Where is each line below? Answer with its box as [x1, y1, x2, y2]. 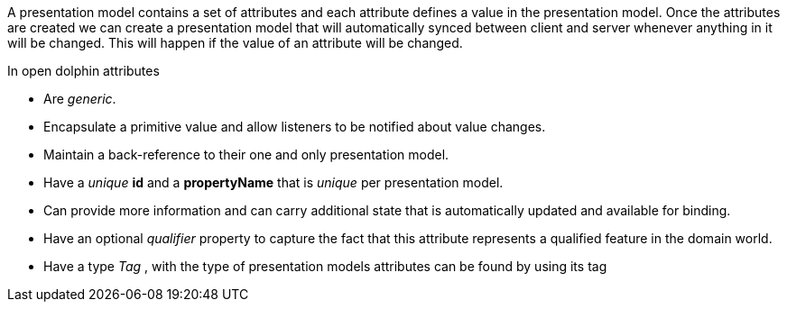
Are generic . [43, 91, 116, 106]
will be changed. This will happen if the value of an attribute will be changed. [7, 35, 463, 50]
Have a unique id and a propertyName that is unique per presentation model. [43, 175, 504, 190]
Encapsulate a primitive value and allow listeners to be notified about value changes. [43, 119, 546, 134]
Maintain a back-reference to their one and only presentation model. [43, 147, 449, 162]
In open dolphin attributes [7, 63, 160, 78]
